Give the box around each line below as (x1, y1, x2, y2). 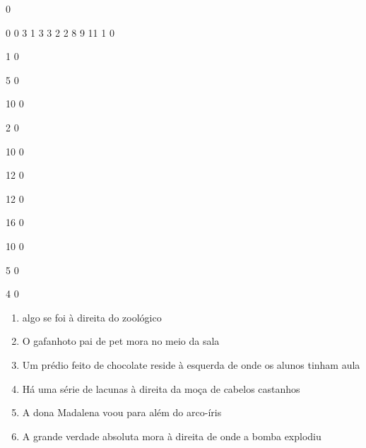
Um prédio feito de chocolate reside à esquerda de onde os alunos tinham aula (22, 357, 360, 372)
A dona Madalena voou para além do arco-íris (22, 405, 222, 420)
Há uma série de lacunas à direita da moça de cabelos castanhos (22, 381, 300, 396)
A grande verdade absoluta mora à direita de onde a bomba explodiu (22, 428, 321, 443)
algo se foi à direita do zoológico (22, 310, 162, 324)
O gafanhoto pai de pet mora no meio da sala (22, 334, 220, 348)
